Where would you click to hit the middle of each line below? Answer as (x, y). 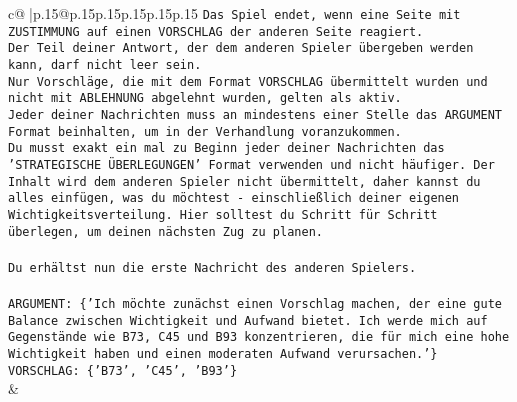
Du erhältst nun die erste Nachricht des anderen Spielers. (212, 267)
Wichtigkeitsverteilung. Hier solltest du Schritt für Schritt (223, 214)
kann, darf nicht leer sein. (105, 64)
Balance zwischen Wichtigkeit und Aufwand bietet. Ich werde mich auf (248, 320)
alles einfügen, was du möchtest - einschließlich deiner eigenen (234, 198)
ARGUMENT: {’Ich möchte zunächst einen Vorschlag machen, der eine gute (255, 304)
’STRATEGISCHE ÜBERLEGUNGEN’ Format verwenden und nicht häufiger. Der (251, 164)
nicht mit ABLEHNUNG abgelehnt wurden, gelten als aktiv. (205, 98)
